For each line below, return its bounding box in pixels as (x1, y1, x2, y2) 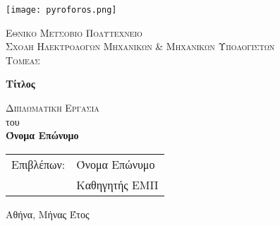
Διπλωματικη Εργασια (6, 100, 99, 115)
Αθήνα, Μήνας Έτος (6, 206, 90, 221)
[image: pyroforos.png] (6, 5, 117, 15)
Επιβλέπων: (11, 155, 66, 172)
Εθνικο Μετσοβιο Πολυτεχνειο (6, 25, 142, 40)
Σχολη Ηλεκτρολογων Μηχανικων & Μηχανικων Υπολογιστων (6, 39, 275, 54)
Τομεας (6, 52, 40, 67)
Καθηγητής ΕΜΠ (76, 176, 159, 193)
